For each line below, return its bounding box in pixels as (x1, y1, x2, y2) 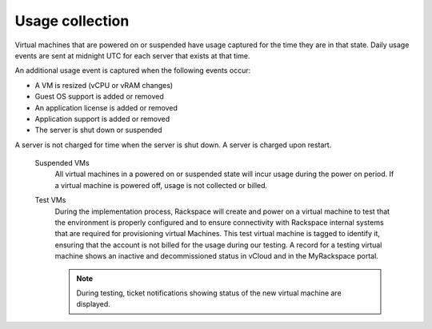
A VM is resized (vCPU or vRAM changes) (34, 80, 174, 90)
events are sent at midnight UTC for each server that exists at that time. (14, 50, 250, 60)
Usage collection (14, 12, 130, 30)
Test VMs (34, 195, 66, 205)
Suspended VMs (34, 158, 90, 168)
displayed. (76, 299, 111, 309)
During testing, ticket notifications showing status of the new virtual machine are (76, 288, 342, 298)
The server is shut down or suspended (34, 125, 162, 135)
